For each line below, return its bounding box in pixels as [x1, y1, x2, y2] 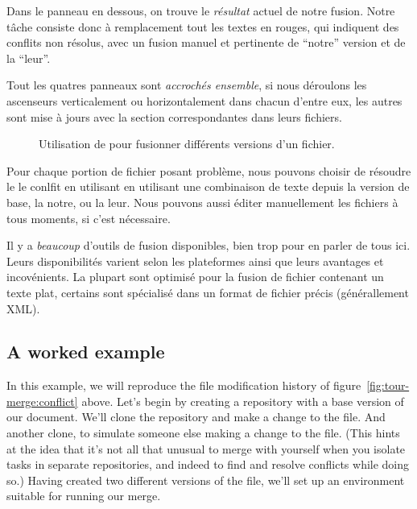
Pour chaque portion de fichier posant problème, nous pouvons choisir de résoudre [6, 162, 411, 179]
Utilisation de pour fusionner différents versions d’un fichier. [39, 135, 335, 152]
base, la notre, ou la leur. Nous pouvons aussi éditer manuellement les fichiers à [6, 193, 398, 210]
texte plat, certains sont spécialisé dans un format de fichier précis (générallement [6, 283, 409, 300]
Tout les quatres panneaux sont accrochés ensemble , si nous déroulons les [6, 77, 367, 93]
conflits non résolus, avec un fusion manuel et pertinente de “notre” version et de [6, 34, 406, 51]
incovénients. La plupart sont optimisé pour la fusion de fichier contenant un [6, 268, 384, 285]
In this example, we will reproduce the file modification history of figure [6, 377, 361, 394]
